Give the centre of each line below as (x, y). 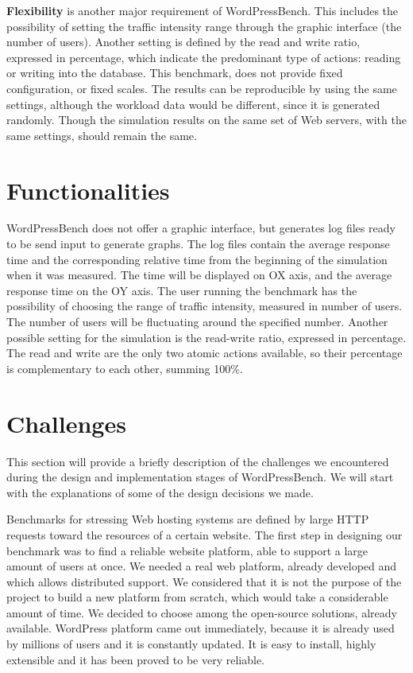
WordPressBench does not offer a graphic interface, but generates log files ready (201, 228)
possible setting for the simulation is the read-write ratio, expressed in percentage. (206, 337)
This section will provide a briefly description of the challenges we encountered (198, 461)
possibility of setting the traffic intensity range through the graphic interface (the (204, 26)
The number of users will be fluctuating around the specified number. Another (197, 322)
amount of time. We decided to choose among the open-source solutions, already (202, 612)
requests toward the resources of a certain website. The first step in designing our (205, 534)
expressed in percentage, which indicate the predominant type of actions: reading (204, 57)
